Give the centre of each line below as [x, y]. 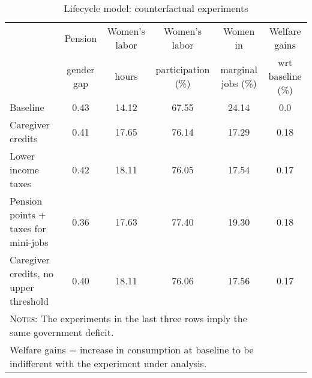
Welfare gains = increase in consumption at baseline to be [132, 349]
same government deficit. [62, 332]
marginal [239, 69]
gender [81, 69]
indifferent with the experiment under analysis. [108, 363]
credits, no [32, 273]
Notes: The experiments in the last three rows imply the [128, 318]
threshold [29, 301]
